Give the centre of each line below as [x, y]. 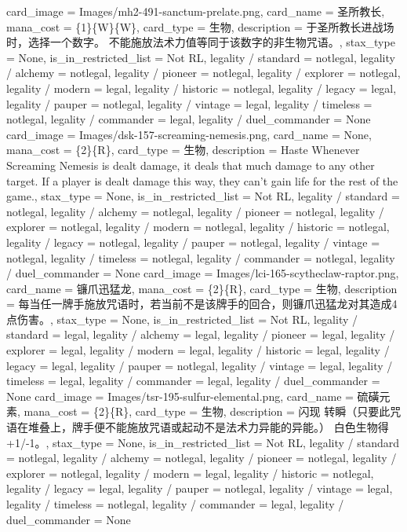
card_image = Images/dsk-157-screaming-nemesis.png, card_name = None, [189, 134]
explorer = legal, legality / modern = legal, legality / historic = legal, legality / [198, 350]
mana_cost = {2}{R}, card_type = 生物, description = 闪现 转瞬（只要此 [207, 411]
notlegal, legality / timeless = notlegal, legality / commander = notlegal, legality [201, 257]
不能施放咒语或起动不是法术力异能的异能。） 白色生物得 [247, 427]
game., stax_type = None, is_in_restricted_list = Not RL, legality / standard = [203, 196]
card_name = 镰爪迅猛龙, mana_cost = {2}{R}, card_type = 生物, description [202, 288]
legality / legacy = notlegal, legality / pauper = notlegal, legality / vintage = [193, 242]
